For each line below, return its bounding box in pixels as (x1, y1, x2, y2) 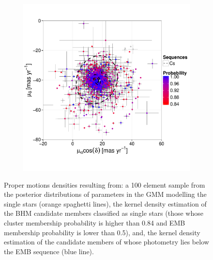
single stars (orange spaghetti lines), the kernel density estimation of (4, 198, 207, 208)
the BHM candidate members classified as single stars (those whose (4, 208, 203, 218)
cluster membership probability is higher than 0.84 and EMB (4, 217, 185, 227)
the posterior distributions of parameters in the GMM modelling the (4, 189, 207, 199)
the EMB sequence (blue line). (4, 246, 94, 256)
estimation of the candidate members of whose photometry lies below (4, 237, 209, 247)
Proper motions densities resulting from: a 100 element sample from (4, 179, 205, 190)
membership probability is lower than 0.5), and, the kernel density (4, 227, 200, 237)
